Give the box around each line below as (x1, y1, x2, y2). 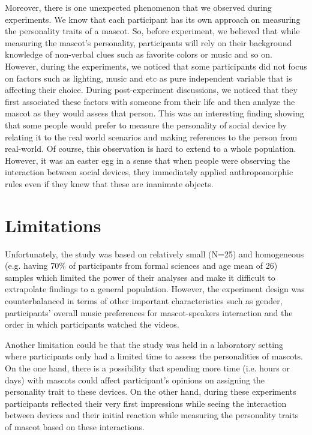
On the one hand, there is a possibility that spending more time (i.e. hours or (5, 361, 290, 374)
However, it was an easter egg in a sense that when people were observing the (5, 154, 290, 166)
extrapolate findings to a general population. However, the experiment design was (5, 283, 305, 295)
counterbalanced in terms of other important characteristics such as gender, (5, 295, 283, 307)
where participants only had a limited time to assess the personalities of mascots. (5, 350, 303, 362)
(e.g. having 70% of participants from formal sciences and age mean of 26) (5, 259, 278, 272)
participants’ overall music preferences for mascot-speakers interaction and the (5, 306, 293, 319)
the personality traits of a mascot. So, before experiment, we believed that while (5, 25, 300, 37)
